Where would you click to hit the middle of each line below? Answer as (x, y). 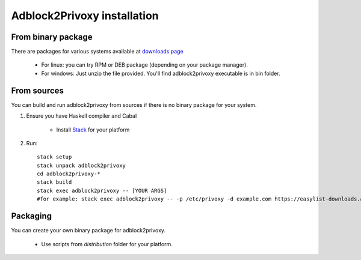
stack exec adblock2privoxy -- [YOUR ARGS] (102, 190)
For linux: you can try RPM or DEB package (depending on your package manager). (144, 65)
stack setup (54, 157)
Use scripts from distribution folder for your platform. (107, 244)
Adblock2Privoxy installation (85, 16)
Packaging (32, 216)
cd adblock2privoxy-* (69, 174)
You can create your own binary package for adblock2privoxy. (88, 231)
